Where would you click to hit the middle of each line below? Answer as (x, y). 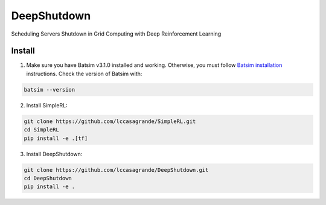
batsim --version (50, 90)
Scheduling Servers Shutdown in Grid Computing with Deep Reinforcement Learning (116, 34)
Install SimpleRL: (47, 105)
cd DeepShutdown (48, 178)
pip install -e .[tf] (56, 138)
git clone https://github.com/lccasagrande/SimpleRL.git (110, 121)
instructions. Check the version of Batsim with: (84, 74)
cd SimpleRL (42, 130)
